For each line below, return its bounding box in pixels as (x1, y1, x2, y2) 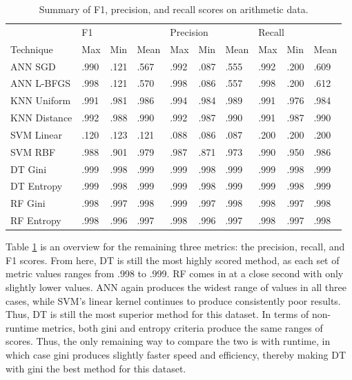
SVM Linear (10, 127, 62, 141)
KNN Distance (10, 110, 72, 125)
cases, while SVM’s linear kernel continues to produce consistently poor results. (6, 293, 341, 308)
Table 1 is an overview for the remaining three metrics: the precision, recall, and (6, 239, 345, 254)
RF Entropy (10, 213, 61, 228)
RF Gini (10, 196, 46, 210)
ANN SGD (10, 59, 56, 73)
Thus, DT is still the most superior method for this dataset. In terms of (6, 307, 309, 321)
